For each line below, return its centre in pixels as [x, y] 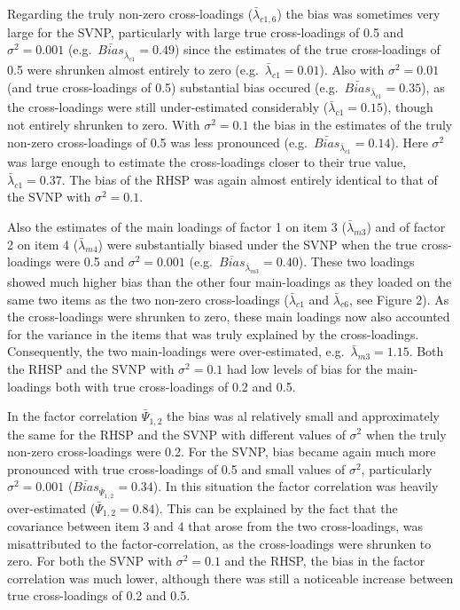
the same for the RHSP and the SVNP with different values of [176, 434]
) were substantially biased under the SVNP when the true [257, 244]
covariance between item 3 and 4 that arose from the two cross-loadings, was [215, 525]
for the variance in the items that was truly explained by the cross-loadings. [213, 333]
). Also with [352, 70]
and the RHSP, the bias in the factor [325, 561]
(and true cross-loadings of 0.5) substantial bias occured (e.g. [173, 87]
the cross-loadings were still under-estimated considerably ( [168, 107]
